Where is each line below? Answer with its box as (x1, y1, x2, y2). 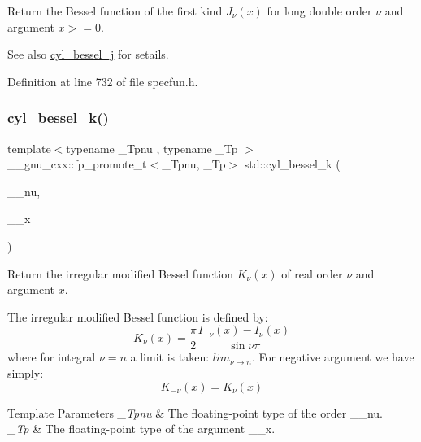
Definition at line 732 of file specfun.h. (7, 72, 198, 90)
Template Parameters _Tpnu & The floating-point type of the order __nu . (7, 404, 383, 421)
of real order (281, 265, 343, 282)
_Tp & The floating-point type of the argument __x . (7, 420, 276, 437)
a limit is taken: (130, 348, 210, 365)
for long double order (267, 2, 372, 19)
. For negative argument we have (251, 348, 414, 365)
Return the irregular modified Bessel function (7, 265, 233, 282)
